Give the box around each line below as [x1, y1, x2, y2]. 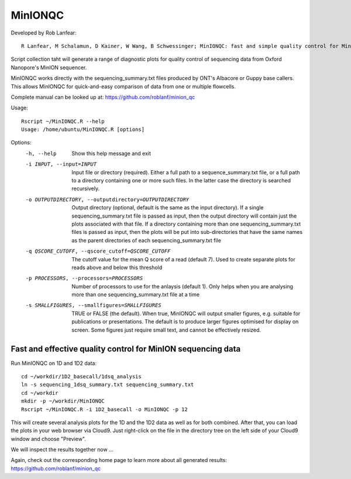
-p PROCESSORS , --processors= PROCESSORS [25, 275, 143, 282]
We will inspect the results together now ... [11, 446, 113, 453]
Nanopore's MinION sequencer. [11, 64, 87, 71]
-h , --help [25, 150, 57, 157]
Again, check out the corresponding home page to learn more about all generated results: [11, 457, 228, 464]
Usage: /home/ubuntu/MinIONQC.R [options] [21, 126, 145, 133]
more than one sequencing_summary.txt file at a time [71, 291, 200, 298]
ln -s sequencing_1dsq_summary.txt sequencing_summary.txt [21, 381, 194, 388]
